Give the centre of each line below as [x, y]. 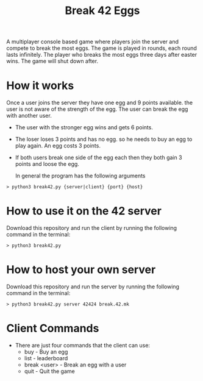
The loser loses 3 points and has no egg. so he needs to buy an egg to [104, 139]
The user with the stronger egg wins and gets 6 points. [84, 127]
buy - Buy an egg [46, 352]
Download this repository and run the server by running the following [93, 287]
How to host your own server [81, 270]
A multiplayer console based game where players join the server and [92, 42]
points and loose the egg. [47, 164]
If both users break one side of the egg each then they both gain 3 [98, 158]
